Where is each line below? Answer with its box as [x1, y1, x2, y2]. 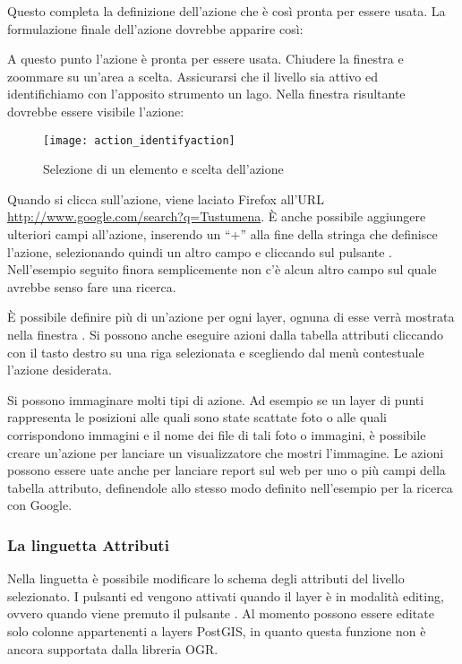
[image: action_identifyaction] [43, 134, 235, 147]
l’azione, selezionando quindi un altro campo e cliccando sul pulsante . [7, 242, 393, 261]
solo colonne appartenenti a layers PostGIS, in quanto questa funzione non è [7, 621, 426, 640]
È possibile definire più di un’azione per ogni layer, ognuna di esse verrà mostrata [7, 307, 455, 326]
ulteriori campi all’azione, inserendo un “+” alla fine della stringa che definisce [7, 225, 438, 243]
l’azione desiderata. [7, 360, 112, 379]
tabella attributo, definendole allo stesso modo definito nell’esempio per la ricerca [7, 478, 453, 496]
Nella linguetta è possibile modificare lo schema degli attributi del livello [7, 569, 405, 588]
